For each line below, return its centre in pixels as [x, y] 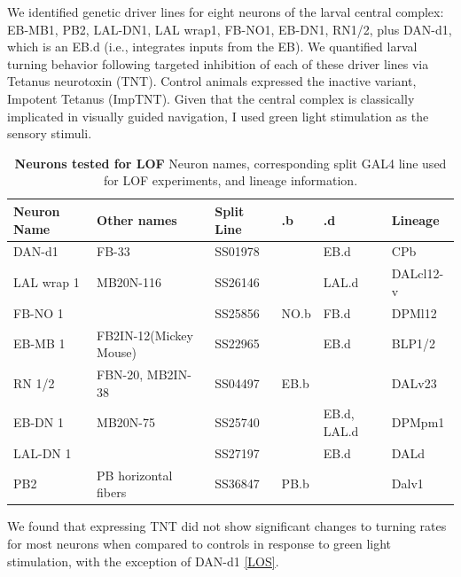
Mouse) [117, 352]
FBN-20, [120, 374]
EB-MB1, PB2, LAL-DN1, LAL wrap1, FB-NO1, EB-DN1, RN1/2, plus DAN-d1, [230, 29]
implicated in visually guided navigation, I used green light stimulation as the [218, 116]
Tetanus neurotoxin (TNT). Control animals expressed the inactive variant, [212, 81]
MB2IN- [169, 374]
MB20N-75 [126, 422]
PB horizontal [135, 475]
